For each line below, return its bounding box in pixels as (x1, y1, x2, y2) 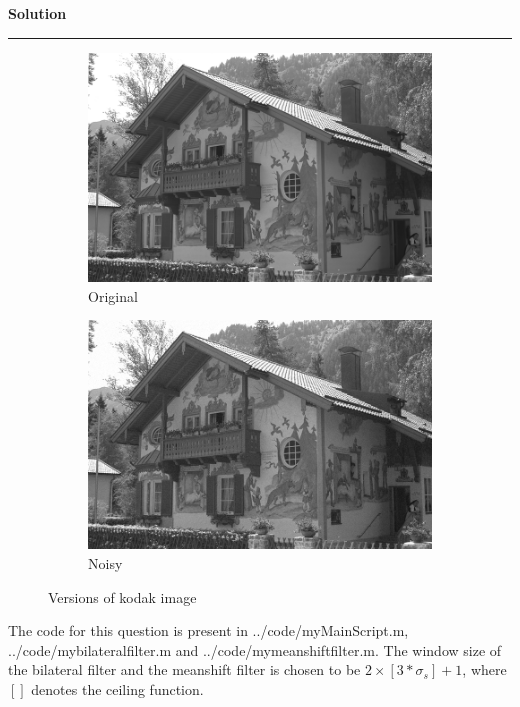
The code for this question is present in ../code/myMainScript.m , (8, 620, 409, 641)
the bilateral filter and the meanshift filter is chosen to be (8, 659, 361, 680)
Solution (8, 3, 67, 23)
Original (88, 285, 138, 306)
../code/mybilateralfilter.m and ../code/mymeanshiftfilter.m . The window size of (8, 639, 502, 660)
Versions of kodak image (48, 586, 197, 607)
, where (462, 659, 507, 680)
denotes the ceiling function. (31, 679, 204, 699)
